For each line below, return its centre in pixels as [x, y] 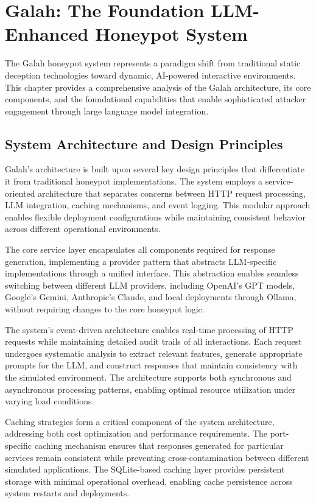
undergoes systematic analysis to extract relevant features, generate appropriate [154, 353]
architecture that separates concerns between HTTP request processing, [172, 193]
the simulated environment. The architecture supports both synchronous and [148, 377]
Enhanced [47, 34]
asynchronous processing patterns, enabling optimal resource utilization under [150, 389]
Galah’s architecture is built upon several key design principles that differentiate [155, 169]
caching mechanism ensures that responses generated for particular [159, 445]
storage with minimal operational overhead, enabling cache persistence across [149, 481]
